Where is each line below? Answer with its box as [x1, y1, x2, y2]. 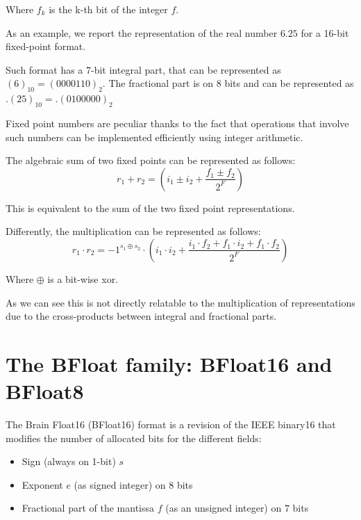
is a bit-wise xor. [47, 271, 119, 286]
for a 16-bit [301, 25, 349, 40]
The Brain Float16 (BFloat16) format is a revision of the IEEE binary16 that [6, 417, 336, 432]
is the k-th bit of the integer [49, 2, 168, 16]
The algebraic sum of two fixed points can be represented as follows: [6, 153, 296, 168]
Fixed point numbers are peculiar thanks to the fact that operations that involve [6, 115, 349, 130]
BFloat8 [6, 377, 84, 405]
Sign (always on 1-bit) [22, 454, 116, 469]
